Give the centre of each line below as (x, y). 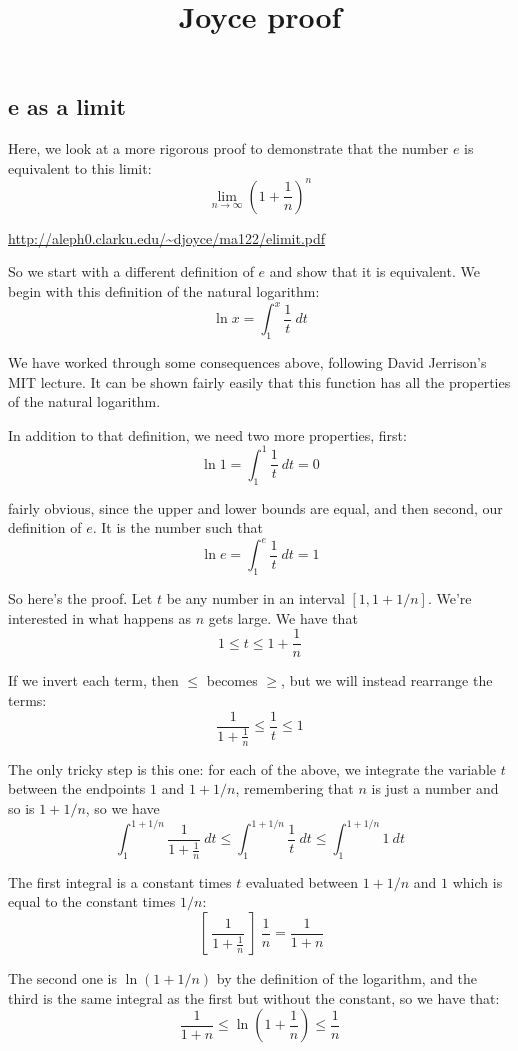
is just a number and (435, 788)
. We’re (449, 598)
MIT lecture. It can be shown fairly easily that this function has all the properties (259, 381)
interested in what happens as (100, 617)
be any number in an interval (255, 598)
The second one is (63, 978)
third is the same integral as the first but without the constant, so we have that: (254, 997)
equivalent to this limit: (80, 167)
